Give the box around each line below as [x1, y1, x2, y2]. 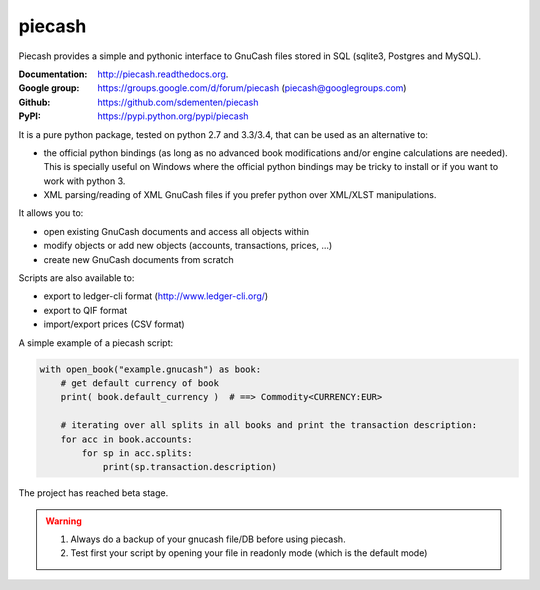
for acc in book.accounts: [60, 433, 194, 445]
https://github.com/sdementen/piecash [97, 96, 259, 108]
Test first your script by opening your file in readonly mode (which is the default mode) [70, 547, 428, 559]
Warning [45, 515, 82, 527]
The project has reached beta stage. [18, 487, 169, 499]
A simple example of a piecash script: [18, 336, 174, 349]
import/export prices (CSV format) [43, 318, 185, 330]
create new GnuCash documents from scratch [43, 253, 234, 265]
